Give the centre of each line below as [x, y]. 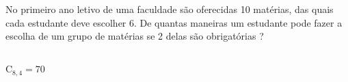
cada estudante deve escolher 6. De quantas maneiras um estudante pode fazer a [174, 22]
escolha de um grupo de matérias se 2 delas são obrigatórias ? [135, 36]
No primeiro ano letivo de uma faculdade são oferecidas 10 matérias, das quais [170, 9]
